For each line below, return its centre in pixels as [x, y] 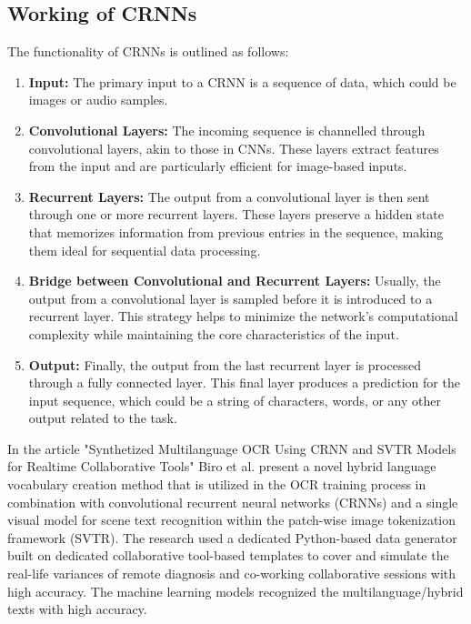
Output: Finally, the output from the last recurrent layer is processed [225, 364]
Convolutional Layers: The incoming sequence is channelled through [227, 130]
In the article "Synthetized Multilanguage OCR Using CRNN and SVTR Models [232, 448]
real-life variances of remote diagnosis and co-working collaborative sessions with [232, 574]
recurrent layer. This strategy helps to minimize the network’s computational [243, 316]
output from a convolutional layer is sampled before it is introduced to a [230, 298]
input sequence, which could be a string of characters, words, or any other [235, 400]
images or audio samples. [98, 100]
